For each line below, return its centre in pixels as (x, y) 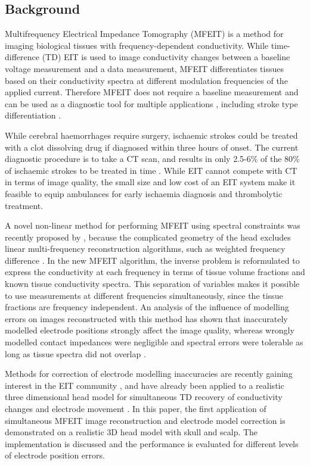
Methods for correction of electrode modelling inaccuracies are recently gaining (149, 374)
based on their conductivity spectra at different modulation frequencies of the (146, 80)
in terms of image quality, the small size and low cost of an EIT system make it (150, 182)
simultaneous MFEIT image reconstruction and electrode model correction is (145, 420)
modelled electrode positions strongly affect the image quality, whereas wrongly (150, 330)
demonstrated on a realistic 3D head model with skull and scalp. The (131, 432)
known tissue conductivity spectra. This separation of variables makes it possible (152, 284)
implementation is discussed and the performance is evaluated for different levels (152, 443)
